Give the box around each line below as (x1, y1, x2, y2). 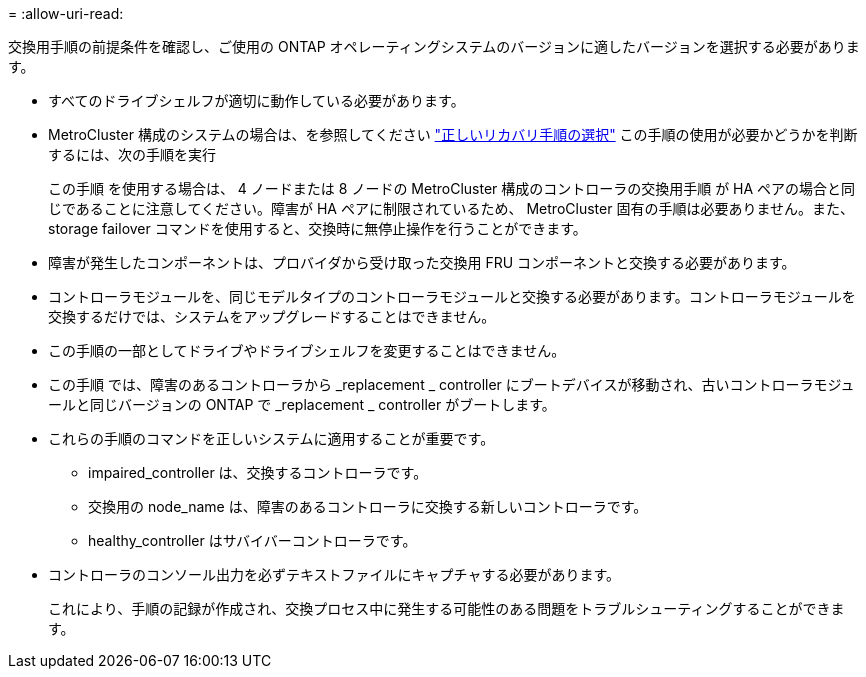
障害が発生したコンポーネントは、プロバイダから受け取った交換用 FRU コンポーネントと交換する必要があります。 (48, 254, 796, 271)
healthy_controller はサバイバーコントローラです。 (88, 532, 417, 549)
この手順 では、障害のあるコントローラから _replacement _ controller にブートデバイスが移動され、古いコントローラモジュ (48, 376, 855, 393)
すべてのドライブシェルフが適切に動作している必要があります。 (48, 92, 465, 109)
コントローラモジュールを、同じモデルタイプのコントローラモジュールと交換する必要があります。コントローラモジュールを (48, 288, 856, 305)
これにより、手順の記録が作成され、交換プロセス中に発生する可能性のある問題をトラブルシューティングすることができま (48, 600, 845, 617)
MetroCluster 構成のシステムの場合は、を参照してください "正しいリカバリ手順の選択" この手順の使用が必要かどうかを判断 (48, 126, 858, 143)
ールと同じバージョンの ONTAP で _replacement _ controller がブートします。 (48, 396, 556, 413)
